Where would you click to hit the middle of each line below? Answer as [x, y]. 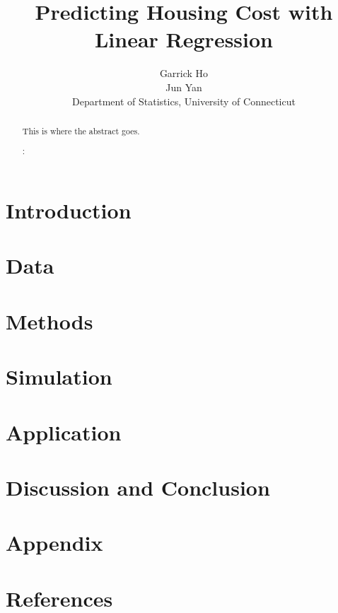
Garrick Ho [184, 73]
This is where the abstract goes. [81, 130]
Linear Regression [183, 39]
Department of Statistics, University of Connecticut [184, 101]
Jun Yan [184, 87]
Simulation [59, 376]
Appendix [54, 543]
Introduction [69, 210]
